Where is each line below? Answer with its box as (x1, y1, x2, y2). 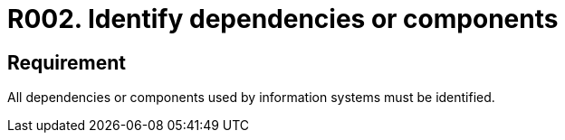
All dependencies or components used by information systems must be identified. (7, 89, 495, 106)
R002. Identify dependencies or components (7, 4, 559, 34)
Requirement (7, 51, 127, 74)
